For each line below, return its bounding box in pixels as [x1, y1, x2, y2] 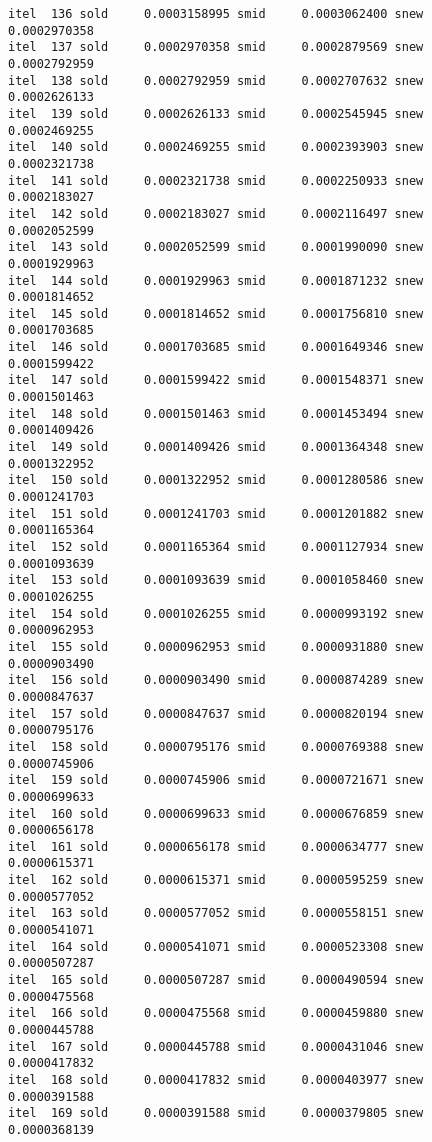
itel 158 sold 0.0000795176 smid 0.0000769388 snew [8, 739, 424, 754]
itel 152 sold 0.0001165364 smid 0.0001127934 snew [8, 540, 424, 554]
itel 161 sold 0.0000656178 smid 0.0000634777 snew [8, 839, 424, 854]
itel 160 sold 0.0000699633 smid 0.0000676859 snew [8, 806, 424, 821]
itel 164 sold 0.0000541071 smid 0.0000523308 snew [8, 939, 424, 954]
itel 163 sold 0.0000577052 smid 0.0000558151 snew [8, 906, 424, 921]
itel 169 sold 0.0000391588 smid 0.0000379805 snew [8, 1106, 424, 1121]
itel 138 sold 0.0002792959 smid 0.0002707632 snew [8, 73, 424, 88]
